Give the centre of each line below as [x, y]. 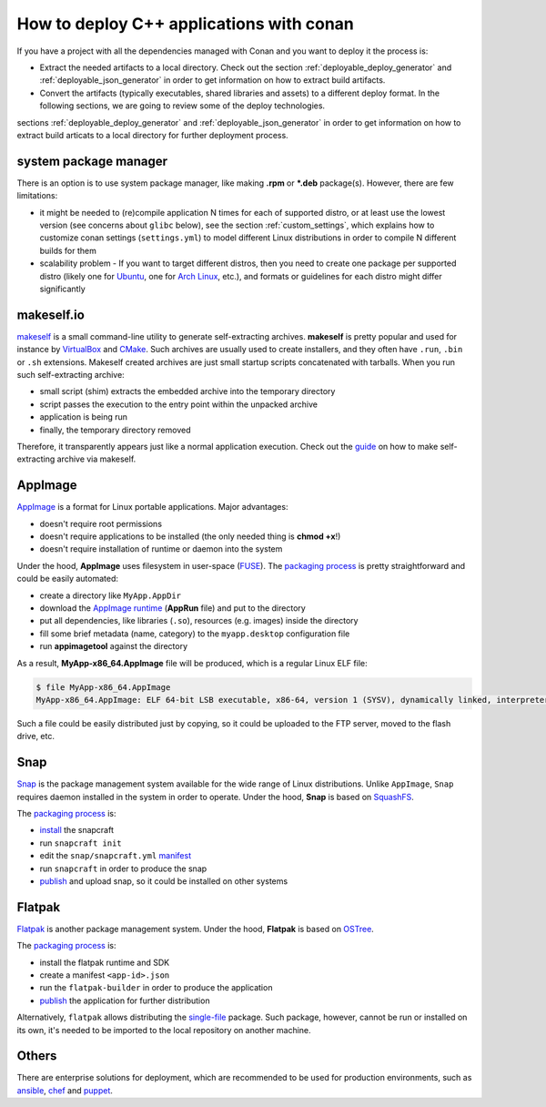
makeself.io [51, 315]
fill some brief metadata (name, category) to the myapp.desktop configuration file [195, 634]
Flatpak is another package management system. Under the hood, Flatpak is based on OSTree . [196, 929]
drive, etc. [35, 736]
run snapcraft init [81, 843]
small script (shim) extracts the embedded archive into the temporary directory [187, 391]
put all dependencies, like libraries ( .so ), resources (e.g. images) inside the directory [199, 621]
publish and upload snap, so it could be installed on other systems [164, 881]
